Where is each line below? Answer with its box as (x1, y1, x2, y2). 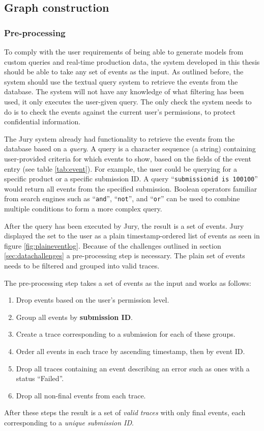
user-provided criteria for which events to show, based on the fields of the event (4, 153, 251, 164)
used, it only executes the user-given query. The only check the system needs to (4, 96, 252, 106)
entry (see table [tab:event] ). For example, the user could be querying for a (4, 163, 237, 174)
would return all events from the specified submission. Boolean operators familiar (4, 183, 257, 194)
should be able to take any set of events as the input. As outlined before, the (4, 66, 244, 77)
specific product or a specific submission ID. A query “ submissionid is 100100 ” (4, 173, 258, 184)
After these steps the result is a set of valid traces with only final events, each (4, 407, 246, 418)
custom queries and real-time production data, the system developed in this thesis (4, 56, 260, 67)
